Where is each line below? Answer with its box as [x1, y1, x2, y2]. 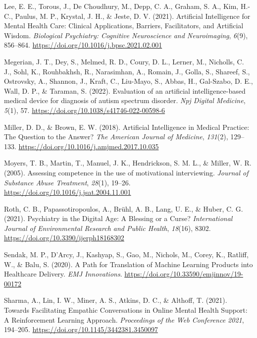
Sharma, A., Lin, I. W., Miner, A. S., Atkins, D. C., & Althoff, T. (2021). [4, 295, 227, 305]
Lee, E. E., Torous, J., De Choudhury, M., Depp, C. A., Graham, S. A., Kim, [4, 1, 239, 11]
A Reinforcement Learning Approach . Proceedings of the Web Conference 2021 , [4, 314, 244, 325]
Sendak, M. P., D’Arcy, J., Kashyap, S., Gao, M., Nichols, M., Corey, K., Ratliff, [4, 249, 249, 260]
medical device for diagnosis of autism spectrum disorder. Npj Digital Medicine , [4, 95, 246, 106]
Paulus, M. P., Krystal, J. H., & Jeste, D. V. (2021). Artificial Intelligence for [15, 10, 251, 21]
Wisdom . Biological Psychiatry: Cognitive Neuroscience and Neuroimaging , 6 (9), [4, 30, 248, 40]
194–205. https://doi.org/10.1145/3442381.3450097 [4, 324, 158, 335]
